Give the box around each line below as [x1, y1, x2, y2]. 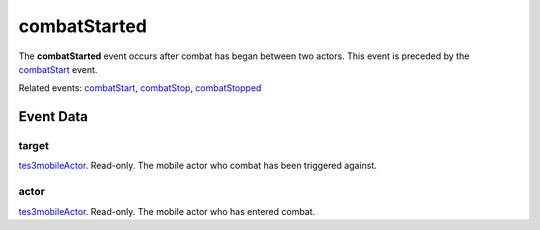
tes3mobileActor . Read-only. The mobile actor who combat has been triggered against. [18, 160, 377, 172]
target [18, 139, 49, 153]
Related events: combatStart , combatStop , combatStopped [18, 82, 262, 94]
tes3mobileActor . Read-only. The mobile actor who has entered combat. [18, 205, 316, 217]
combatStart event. [18, 63, 98, 75]
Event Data [18, 108, 89, 125]
